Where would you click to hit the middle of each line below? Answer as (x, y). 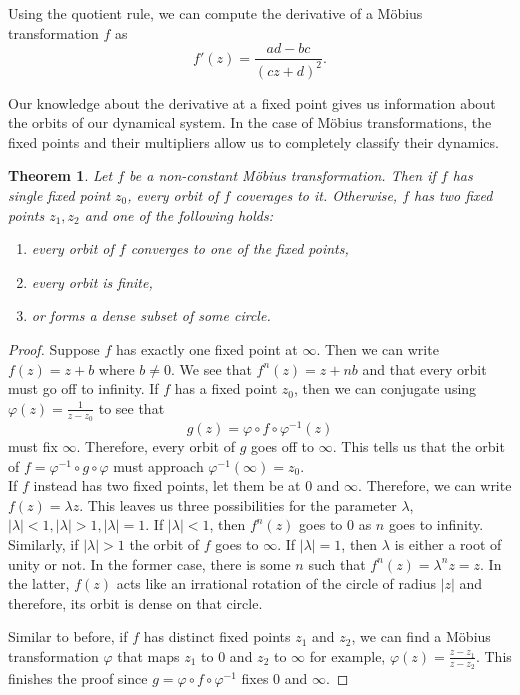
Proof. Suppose (54, 348)
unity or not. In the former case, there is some (149, 563)
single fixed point (59, 194)
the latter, (39, 583)
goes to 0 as (335, 524)
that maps (148, 655)
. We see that (211, 368)
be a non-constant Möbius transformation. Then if (282, 175)
